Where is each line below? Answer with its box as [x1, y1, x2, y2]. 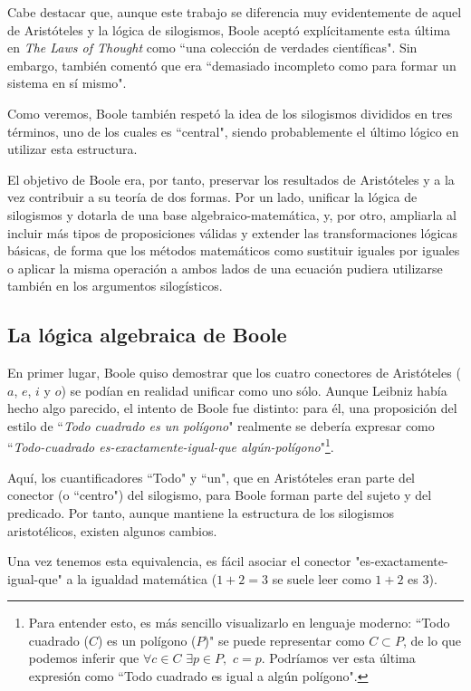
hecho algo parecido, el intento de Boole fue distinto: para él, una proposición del [7, 398, 457, 417]
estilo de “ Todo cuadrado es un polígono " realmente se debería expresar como [7, 416, 435, 435]
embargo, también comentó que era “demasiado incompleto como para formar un [7, 55, 457, 74]
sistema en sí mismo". [7, 73, 127, 92]
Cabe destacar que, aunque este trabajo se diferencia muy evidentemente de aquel [7, 3, 462, 21]
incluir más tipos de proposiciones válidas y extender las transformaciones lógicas [7, 223, 458, 242]
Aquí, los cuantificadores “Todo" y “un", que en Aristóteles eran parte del [7, 467, 415, 486]
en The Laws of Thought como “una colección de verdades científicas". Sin [7, 38, 418, 57]
